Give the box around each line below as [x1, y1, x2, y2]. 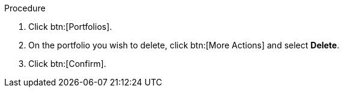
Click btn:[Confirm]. [28, 59, 106, 69]
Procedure [4, 3, 46, 13]
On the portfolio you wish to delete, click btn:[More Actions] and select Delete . [28, 40, 340, 50]
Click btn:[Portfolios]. [28, 22, 112, 32]
